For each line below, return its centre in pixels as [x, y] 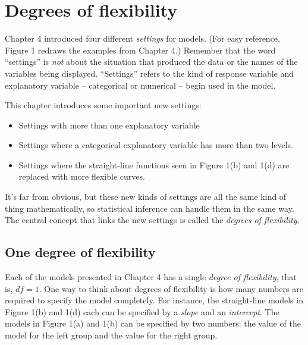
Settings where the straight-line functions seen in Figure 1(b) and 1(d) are [154, 164]
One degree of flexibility [80, 252]
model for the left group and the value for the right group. [111, 335]
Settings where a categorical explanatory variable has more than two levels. [156, 145]
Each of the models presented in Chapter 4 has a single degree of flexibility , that [151, 277]
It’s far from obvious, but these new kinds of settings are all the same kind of [146, 197]
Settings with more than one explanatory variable [109, 125]
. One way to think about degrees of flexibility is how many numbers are [171, 288]
